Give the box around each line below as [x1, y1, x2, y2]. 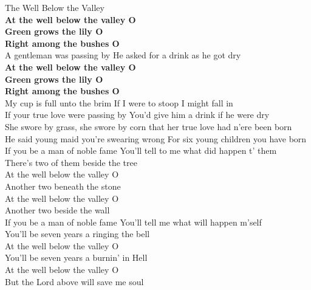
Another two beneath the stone [5, 179, 121, 192]
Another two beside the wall [5, 204, 110, 216]
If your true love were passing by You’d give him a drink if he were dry [5, 108, 270, 121]
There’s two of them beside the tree [5, 156, 137, 168]
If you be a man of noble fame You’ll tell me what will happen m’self [5, 215, 262, 228]
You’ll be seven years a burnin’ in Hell [5, 251, 148, 264]
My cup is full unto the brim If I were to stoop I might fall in [5, 96, 233, 109]
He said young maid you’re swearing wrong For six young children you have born [5, 132, 307, 145]
